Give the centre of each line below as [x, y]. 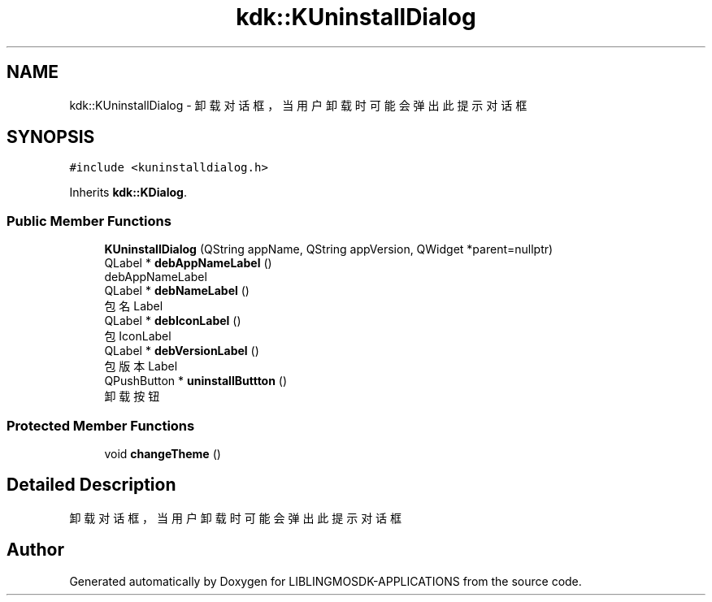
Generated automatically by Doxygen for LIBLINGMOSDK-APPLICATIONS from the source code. [326, 581]
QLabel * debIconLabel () [173, 321]
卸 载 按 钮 [132, 396]
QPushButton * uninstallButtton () [196, 381]
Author [35, 550]
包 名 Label [134, 306]
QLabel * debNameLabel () [177, 291]
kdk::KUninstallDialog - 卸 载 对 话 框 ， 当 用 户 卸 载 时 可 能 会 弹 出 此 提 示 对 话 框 [298, 105]
